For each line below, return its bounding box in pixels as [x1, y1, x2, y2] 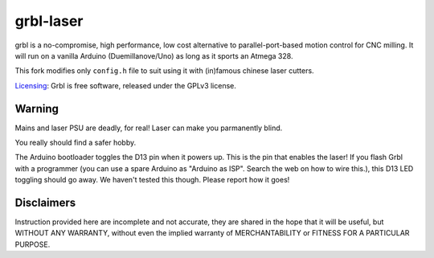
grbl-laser [14, 12, 84, 30]
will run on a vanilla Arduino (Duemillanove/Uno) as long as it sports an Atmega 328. [14, 51, 293, 60]
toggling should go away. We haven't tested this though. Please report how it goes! [14, 175, 290, 185]
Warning [14, 101, 59, 116]
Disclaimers [14, 196, 76, 209]
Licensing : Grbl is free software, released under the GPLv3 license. [14, 80, 237, 90]
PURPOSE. [14, 240, 51, 249]
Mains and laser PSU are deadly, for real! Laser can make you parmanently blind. [14, 123, 283, 133]
